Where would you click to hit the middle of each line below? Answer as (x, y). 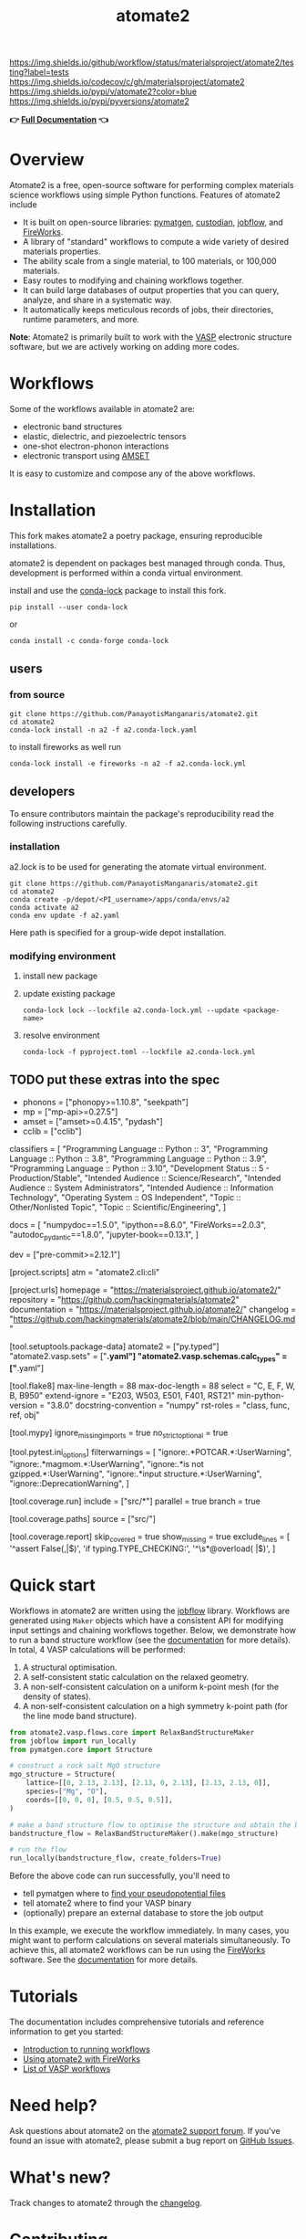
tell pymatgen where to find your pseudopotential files (124, 1894)
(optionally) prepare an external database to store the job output (143, 1913)
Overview (47, 160)
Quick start (52, 1585)
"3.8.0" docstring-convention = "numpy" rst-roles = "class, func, (168, 1405)
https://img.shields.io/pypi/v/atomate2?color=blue (103, 91)
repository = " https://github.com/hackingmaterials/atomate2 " (124, 1299)
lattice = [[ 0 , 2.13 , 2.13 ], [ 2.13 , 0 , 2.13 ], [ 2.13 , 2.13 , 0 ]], (148, 1783)
